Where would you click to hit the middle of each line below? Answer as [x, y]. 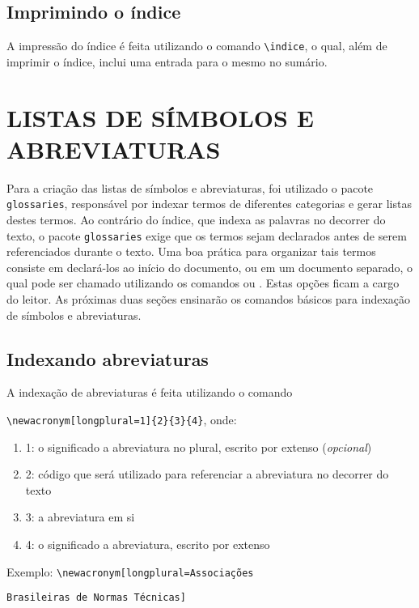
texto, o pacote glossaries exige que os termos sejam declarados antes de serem [207, 235]
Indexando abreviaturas [108, 358]
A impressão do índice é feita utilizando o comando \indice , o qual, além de [197, 46]
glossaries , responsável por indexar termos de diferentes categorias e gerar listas [209, 204]
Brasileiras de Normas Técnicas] [96, 598]
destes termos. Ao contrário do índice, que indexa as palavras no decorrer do [196, 220]
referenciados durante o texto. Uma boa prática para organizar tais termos [191, 251]
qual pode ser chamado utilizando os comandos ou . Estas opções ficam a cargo [203, 283]
